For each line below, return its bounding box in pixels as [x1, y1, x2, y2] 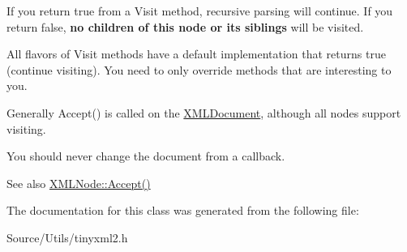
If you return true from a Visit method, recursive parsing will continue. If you [6, 2, 393, 19]
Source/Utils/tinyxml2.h [6, 229, 128, 246]
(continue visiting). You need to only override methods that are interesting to [6, 61, 392, 78]
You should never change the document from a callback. [6, 147, 285, 164]
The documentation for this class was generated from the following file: [6, 202, 359, 219]
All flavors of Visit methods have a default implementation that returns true [6, 45, 386, 62]
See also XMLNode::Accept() [6, 174, 151, 191]
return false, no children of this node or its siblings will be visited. [6, 18, 364, 35]
